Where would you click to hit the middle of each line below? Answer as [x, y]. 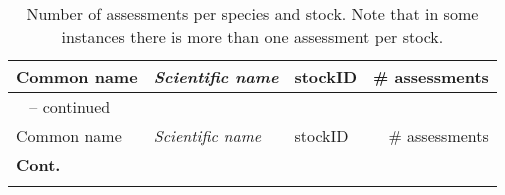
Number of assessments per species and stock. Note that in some [252, 13]
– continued [70, 106]
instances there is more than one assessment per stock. [252, 36]
